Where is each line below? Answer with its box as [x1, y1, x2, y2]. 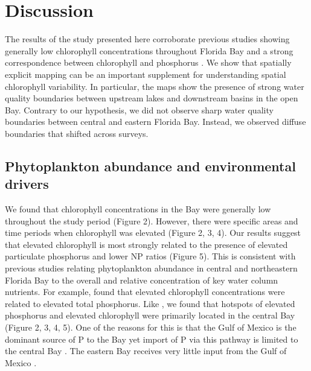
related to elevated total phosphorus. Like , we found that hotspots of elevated [5, 297, 295, 309]
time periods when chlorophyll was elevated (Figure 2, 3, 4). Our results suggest [5, 226, 301, 239]
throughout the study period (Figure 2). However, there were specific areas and [5, 214, 298, 227]
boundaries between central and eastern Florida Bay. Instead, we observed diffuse [5, 115, 306, 128]
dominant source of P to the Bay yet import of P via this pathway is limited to [5, 332, 298, 345]
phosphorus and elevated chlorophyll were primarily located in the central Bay [5, 309, 295, 322]
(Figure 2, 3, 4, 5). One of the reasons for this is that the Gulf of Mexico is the [5, 321, 297, 333]
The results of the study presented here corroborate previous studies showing [5, 33, 290, 45]
